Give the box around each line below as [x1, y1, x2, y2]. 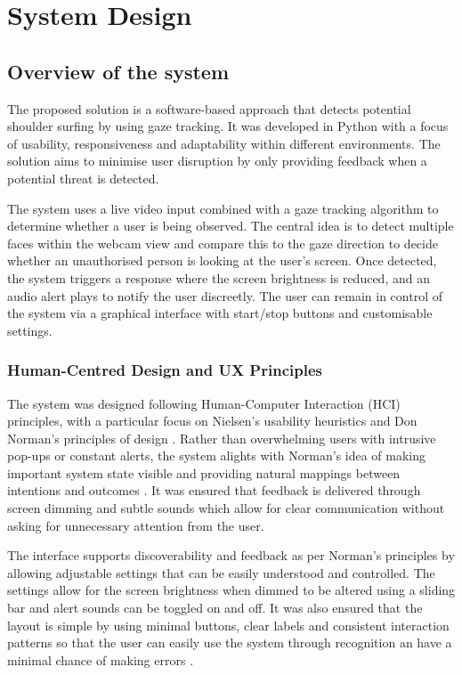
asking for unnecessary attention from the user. [7, 516, 264, 534]
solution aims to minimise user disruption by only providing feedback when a [7, 151, 427, 170]
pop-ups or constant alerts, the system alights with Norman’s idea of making [7, 446, 426, 465]
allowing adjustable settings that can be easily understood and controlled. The [7, 563, 435, 581]
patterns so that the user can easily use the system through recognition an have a [7, 633, 452, 652]
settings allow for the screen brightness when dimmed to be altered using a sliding [7, 581, 456, 599]
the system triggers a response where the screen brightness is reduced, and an [7, 268, 430, 287]
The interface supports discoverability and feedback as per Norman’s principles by [7, 546, 455, 565]
